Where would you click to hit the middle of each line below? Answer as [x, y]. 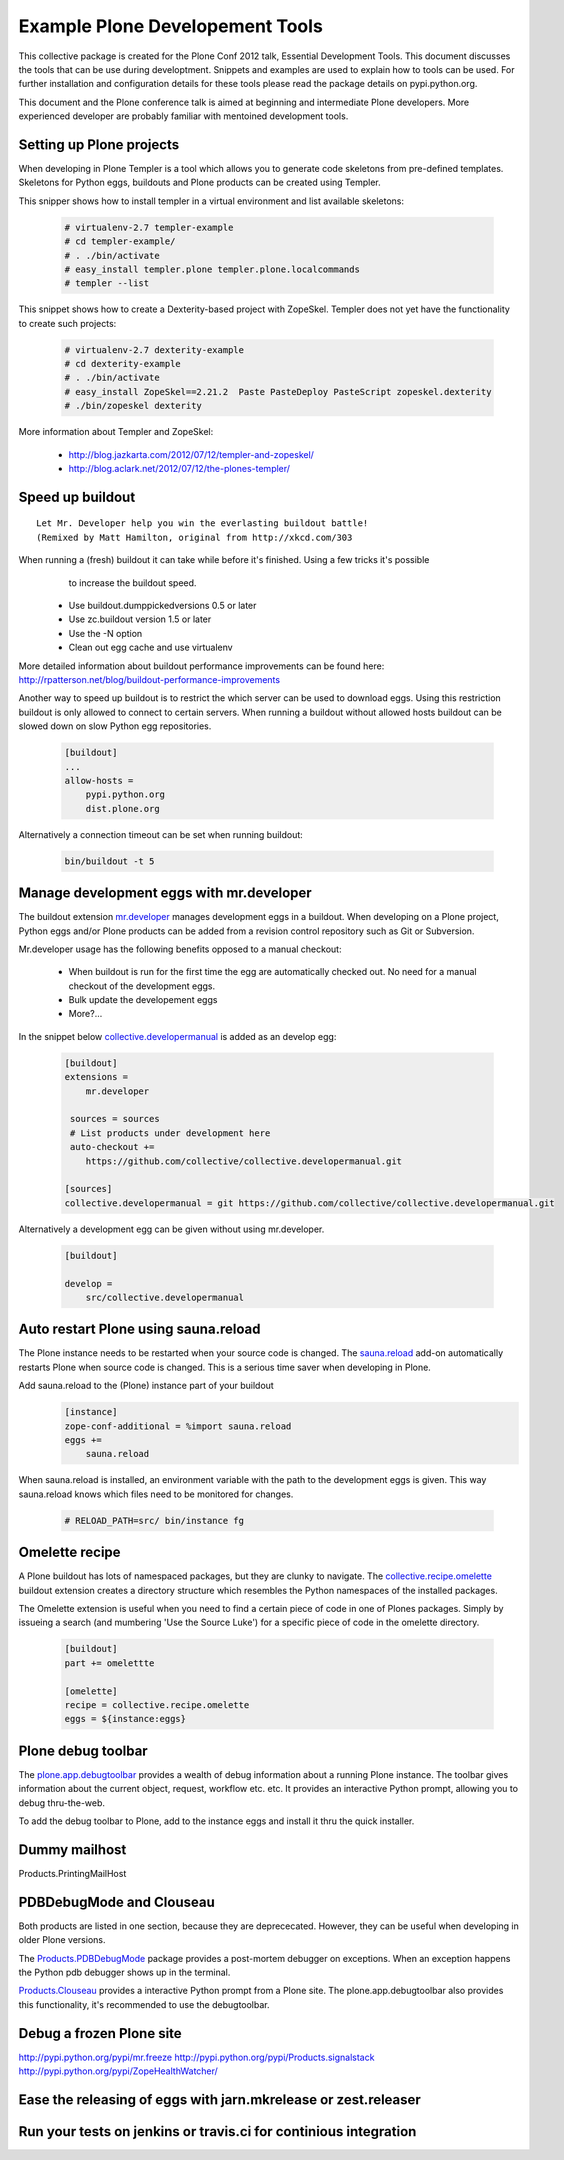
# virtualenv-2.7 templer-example [149, 227]
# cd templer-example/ [120, 241]
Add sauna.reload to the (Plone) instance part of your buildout [146, 1386]
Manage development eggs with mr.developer [165, 893]
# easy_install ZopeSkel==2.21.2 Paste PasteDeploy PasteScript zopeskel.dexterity [278, 391]
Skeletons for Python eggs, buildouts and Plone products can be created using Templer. [200, 182]
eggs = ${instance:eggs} [125, 1719]
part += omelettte [109, 1663]
